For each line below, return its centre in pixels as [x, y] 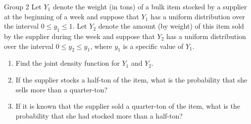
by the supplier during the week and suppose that [79, 36]
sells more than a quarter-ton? [62, 89]
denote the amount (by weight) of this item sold [171, 26]
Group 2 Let [23, 6]
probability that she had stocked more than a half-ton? [99, 115]
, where [101, 46]
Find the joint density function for [68, 63]
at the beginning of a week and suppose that [72, 16]
